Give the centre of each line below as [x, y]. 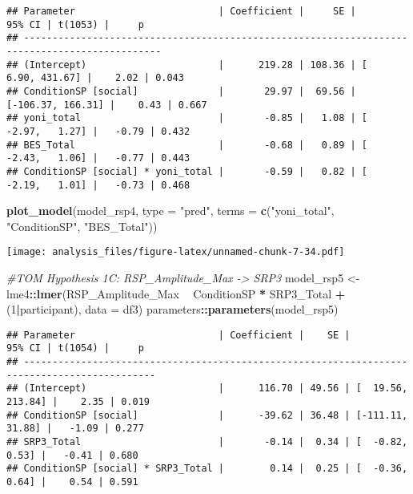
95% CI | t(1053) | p [75, 24]
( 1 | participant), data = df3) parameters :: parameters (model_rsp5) [172, 309]
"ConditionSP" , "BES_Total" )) [82, 226]
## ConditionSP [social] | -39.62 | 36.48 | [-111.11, [207, 415]
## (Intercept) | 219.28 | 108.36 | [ [187, 65]
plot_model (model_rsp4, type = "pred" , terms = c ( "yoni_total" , [170, 211]
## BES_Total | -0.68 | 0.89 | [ [187, 145]
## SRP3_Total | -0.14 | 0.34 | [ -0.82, [207, 442]
